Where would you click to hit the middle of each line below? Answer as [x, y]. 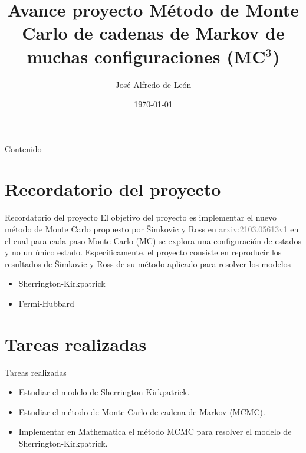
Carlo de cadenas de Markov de [153, 33]
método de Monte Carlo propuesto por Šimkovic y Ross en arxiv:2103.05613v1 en [152, 229]
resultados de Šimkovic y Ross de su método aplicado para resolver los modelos [148, 263]
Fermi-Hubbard [46, 303]
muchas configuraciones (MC [146, 56]
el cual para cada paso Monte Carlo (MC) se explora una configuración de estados [153, 240]
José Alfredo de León [153, 84]
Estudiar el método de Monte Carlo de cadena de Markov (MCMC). [142, 411]
